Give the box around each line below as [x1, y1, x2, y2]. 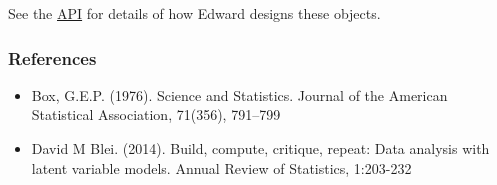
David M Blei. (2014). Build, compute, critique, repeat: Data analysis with [31, 138, 490, 158]
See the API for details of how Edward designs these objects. [8, 3, 381, 23]
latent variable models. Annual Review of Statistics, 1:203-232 [31, 157, 412, 178]
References [8, 45, 97, 70]
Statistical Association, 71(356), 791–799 [31, 104, 281, 125]
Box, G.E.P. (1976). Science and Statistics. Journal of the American [31, 84, 448, 105]
